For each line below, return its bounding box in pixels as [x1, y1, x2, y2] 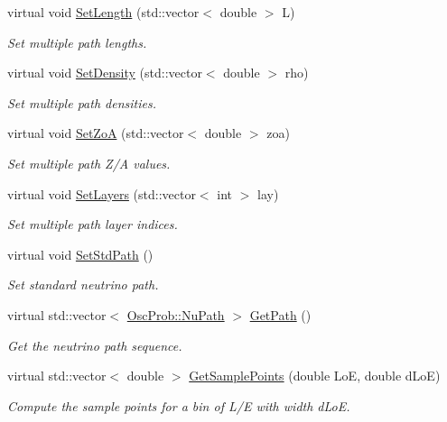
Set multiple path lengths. [7, 32, 147, 51]
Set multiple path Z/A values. [7, 153, 171, 172]
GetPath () [249, 305, 312, 324]
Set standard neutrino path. [7, 275, 159, 294]
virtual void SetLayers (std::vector [7, 184, 196, 203]
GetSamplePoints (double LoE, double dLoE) [189, 366, 441, 385]
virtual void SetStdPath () [7, 244, 154, 263]
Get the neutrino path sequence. [7, 335, 182, 354]
